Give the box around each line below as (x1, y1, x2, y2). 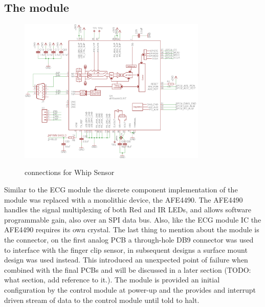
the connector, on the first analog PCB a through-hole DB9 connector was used (4, 234, 254, 245)
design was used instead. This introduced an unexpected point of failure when (4, 254, 248, 265)
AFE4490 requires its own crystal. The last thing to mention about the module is (4, 224, 259, 235)
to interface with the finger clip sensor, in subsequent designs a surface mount (4, 244, 248, 255)
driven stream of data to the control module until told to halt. (4, 294, 200, 305)
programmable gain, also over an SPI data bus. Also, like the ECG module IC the (4, 214, 261, 225)
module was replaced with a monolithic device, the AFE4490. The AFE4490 (4, 194, 243, 205)
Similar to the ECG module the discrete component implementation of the (4, 184, 238, 195)
